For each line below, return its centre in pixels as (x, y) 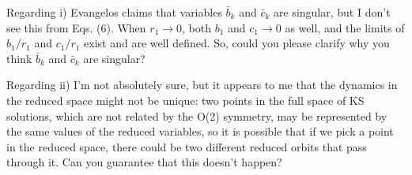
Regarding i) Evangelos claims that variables (114, 12)
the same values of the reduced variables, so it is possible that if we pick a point (200, 131)
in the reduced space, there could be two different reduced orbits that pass (187, 146)
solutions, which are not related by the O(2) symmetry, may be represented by (197, 115)
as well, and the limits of (345, 27)
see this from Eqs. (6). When (76, 27)
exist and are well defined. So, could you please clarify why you (237, 43)
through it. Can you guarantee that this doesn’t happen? (144, 162)
